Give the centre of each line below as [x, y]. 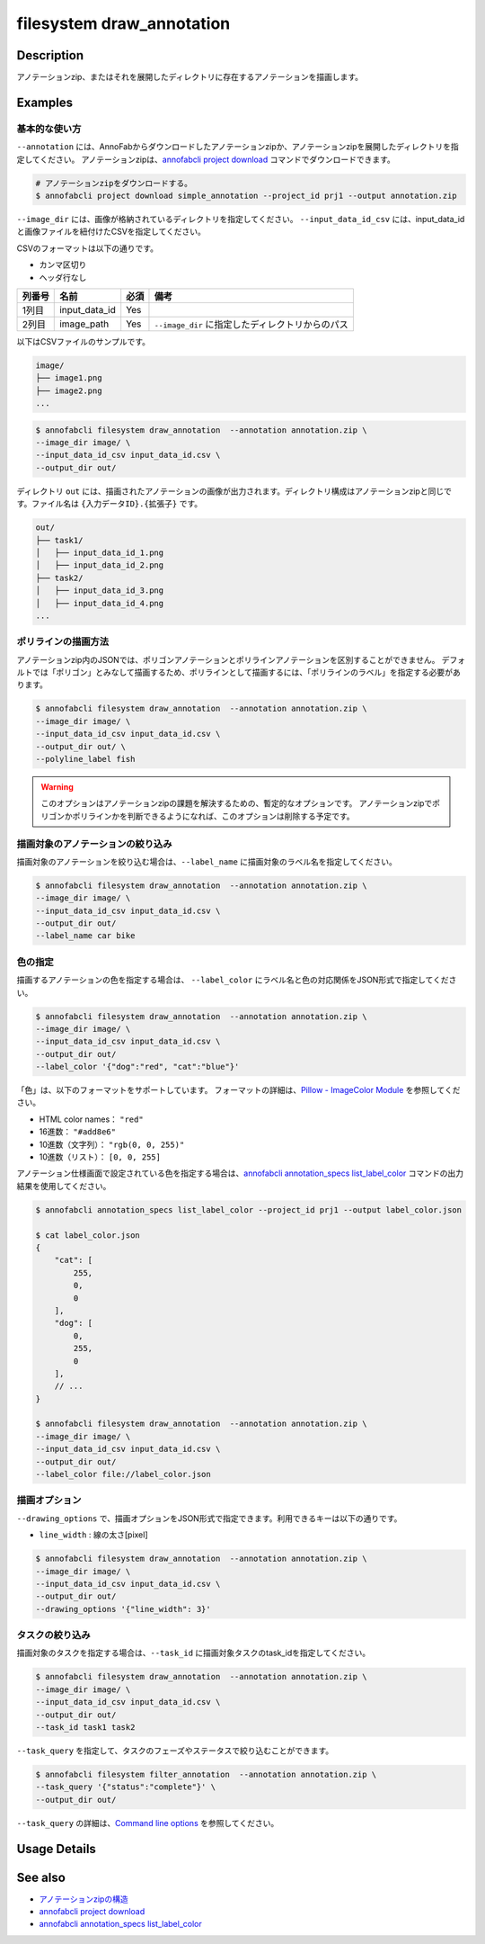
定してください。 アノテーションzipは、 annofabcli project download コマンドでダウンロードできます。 [206, 159]
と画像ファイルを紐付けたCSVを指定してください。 [111, 232]
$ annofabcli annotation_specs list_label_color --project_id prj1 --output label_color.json [249, 1209]
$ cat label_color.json [88, 1235]
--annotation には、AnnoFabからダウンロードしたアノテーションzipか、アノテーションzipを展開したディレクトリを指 [238, 147]
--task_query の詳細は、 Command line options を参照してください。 [148, 1823]
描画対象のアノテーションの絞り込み [94, 844]
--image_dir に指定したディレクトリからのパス [251, 324]
